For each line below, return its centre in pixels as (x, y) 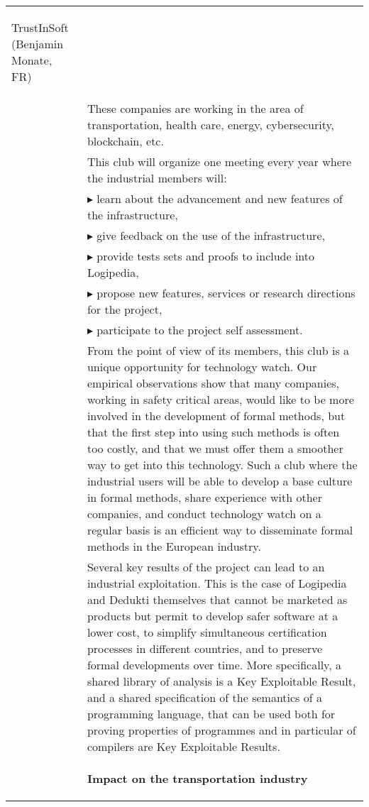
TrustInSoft (40, 27)
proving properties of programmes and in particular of (221, 730)
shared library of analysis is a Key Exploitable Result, (221, 681)
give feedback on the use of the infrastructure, (211, 235)
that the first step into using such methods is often (213, 432)
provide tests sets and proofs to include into (206, 256)
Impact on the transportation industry (197, 778)
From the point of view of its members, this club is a (218, 350)
